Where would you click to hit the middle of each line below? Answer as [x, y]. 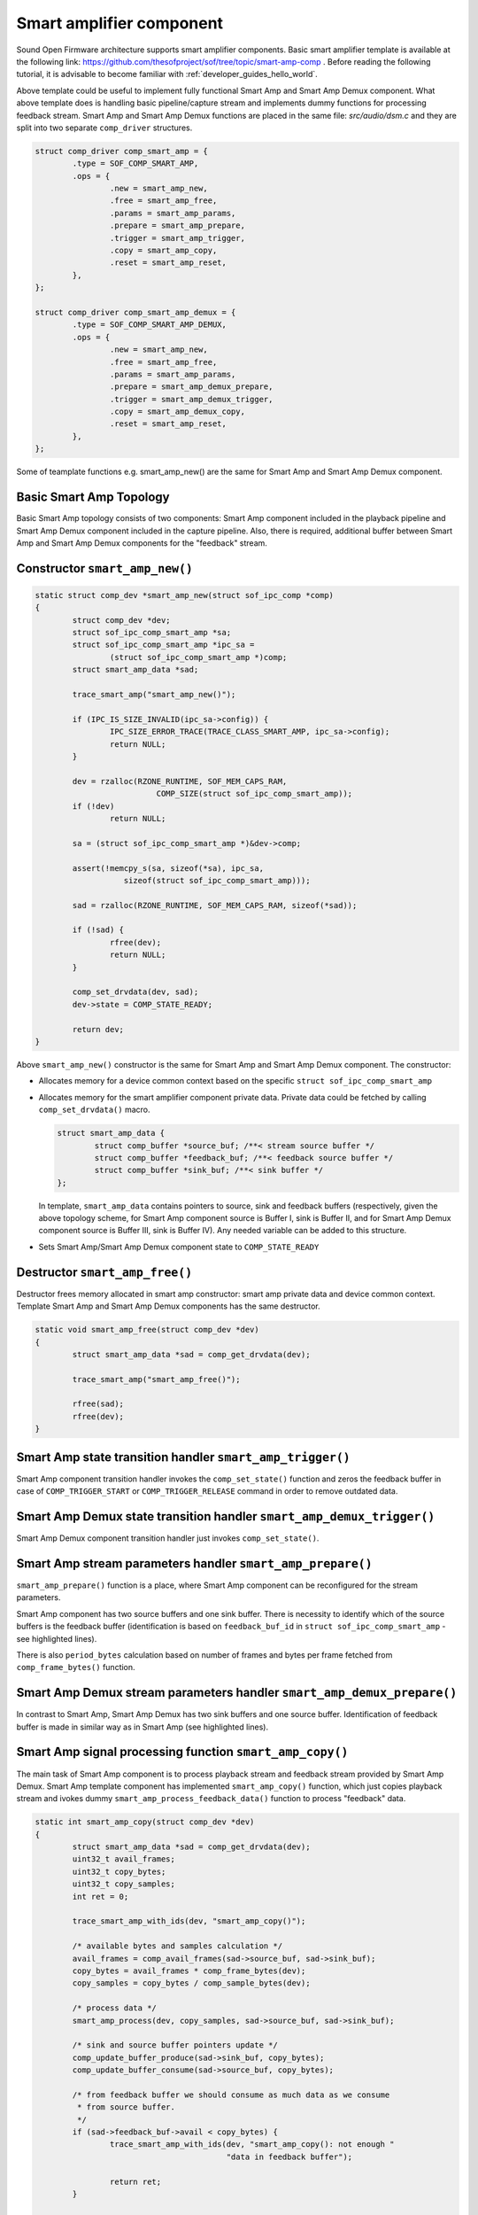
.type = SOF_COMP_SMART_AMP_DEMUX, [150, 325]
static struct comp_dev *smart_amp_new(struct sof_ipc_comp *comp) [185, 595]
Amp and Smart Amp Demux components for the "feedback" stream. [142, 543]
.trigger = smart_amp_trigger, [177, 238]
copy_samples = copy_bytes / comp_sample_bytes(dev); [191, 1983]
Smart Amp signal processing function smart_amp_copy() [182, 1752]
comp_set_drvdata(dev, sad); [135, 992]
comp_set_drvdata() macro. [94, 1110]
